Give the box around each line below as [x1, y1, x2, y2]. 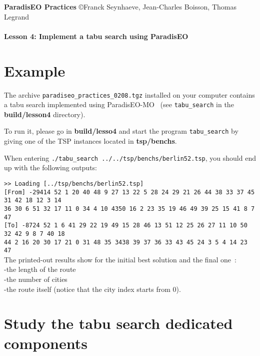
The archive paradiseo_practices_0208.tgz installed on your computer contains [4, 89, 255, 100]
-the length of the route [4, 264, 76, 274]
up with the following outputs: [4, 162, 97, 173]
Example [4, 60, 65, 81]
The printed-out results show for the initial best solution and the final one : [4, 254, 236, 264]
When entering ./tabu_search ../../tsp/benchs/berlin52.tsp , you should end [4, 152, 256, 163]
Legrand [4, 11, 29, 22]
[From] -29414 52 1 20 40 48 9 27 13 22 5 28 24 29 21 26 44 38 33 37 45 [4, 188, 255, 196]
